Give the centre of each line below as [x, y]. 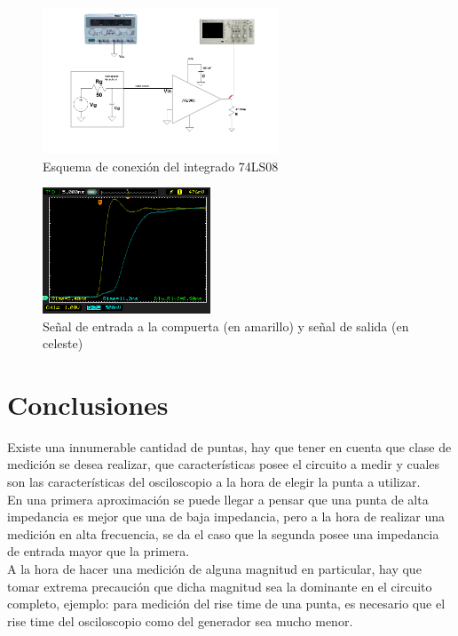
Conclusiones [88, 404]
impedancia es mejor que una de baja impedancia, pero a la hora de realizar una [226, 517]
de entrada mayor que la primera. [99, 551]
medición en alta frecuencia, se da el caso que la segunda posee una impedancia [223, 533]
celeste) [63, 343]
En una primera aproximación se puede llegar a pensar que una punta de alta [218, 499]
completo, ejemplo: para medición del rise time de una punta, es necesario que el [226, 604]
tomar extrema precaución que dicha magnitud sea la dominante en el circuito [220, 586]
